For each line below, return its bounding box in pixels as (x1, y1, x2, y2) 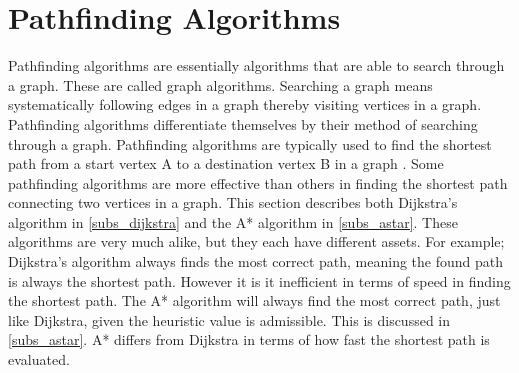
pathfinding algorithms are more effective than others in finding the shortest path (8, 172, 508, 193)
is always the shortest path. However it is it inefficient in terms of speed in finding (8, 270, 511, 291)
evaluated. (8, 349, 70, 370)
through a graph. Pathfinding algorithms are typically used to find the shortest (8, 133, 492, 154)
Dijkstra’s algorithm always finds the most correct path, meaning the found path (8, 251, 504, 272)
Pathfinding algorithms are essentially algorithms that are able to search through (8, 55, 505, 76)
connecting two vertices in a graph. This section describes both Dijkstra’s (8, 192, 458, 213)
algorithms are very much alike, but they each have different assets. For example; (8, 231, 505, 252)
